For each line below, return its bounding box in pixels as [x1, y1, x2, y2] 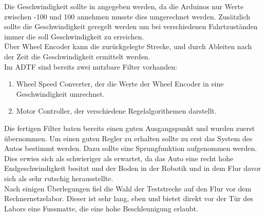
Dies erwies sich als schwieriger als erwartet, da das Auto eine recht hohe [4, 153, 234, 163]
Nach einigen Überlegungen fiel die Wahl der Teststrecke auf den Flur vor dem [4, 183, 252, 193]
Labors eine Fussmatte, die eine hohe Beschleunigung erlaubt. [4, 203, 198, 213]
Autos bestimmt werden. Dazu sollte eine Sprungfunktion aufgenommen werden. [4, 143, 257, 154]
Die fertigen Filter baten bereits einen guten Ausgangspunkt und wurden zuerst [4, 122, 255, 133]
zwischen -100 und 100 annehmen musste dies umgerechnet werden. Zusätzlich [4, 11, 251, 21]
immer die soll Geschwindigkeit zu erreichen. [4, 31, 144, 41]
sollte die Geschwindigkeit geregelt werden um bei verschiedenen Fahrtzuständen [4, 21, 258, 32]
